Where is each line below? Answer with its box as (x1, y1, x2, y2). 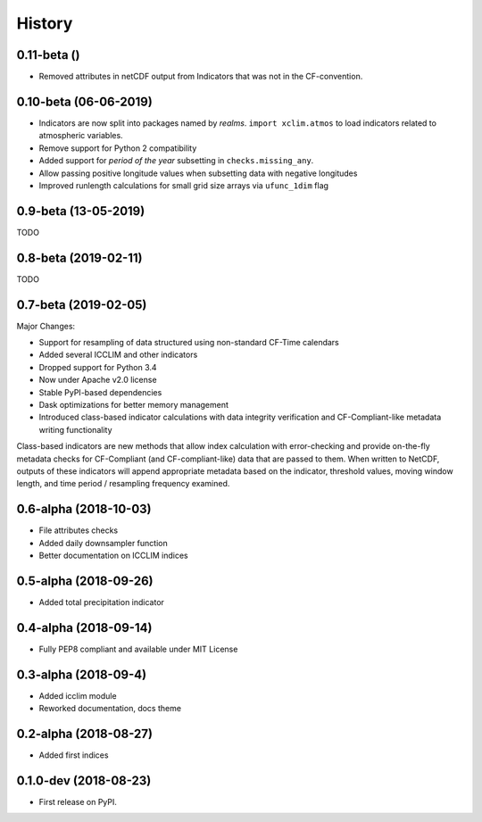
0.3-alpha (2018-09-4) (16, 667, 147, 682)
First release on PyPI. (38, 796, 118, 807)
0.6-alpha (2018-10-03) (16, 502, 152, 517)
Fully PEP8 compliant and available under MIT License (38, 643, 238, 654)
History (16, 13, 73, 33)
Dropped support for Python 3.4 (38, 361, 157, 372)
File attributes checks (38, 525, 119, 536)
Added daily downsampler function (38, 537, 169, 548)
